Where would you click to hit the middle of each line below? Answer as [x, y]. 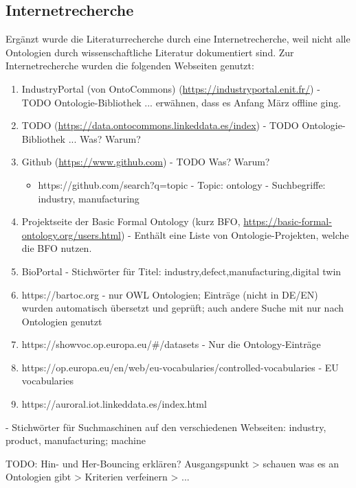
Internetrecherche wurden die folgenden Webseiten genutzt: [130, 66]
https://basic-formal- [288, 221]
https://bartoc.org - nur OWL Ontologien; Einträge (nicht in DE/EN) [170, 294]
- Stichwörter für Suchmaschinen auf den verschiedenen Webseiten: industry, [166, 427]
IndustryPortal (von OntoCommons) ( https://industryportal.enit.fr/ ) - [171, 88]
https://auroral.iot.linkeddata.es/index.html [114, 404]
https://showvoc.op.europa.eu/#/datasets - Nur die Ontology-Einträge [171, 344]
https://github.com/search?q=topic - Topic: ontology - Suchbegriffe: [182, 184]
